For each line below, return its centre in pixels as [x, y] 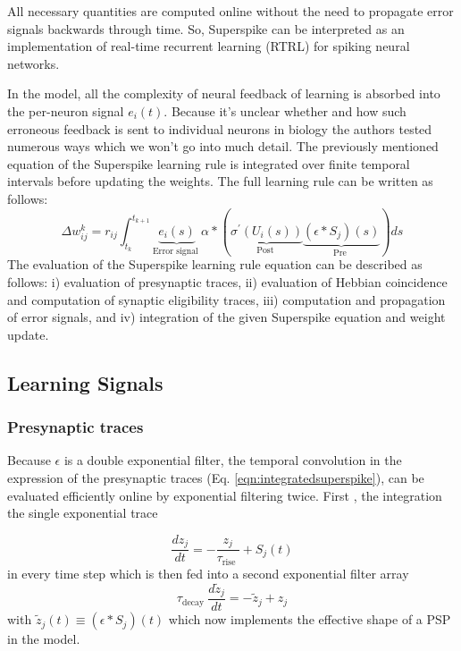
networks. [34, 63]
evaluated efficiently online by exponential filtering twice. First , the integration [225, 495]
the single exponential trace [83, 513]
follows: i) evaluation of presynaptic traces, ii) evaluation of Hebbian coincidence [227, 282]
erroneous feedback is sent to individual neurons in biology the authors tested [220, 128]
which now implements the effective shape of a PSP [310, 619]
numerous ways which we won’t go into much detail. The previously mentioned [223, 146]
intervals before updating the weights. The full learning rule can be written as [220, 181]
